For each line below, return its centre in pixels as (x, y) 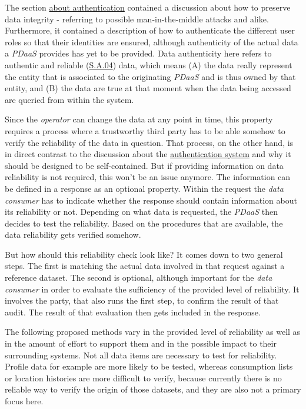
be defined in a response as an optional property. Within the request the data (144, 188)
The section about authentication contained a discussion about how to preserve (148, 7)
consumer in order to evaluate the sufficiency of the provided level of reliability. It (152, 289)
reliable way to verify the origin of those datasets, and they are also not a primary (153, 389)
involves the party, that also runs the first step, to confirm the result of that (142, 300)
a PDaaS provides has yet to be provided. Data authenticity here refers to (138, 53)
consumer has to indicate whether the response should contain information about (151, 200)
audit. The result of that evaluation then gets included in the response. (133, 312)
